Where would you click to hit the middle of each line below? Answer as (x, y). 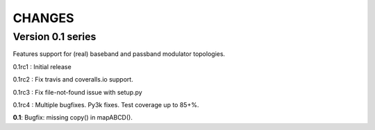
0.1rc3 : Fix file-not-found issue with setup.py (77, 92)
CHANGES (43, 18)
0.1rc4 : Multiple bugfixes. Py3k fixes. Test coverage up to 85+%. (106, 104)
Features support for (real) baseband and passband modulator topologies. (119, 54)
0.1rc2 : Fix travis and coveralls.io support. (73, 80)
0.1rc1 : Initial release (42, 66)
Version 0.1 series (55, 37)
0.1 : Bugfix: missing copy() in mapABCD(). (73, 118)
